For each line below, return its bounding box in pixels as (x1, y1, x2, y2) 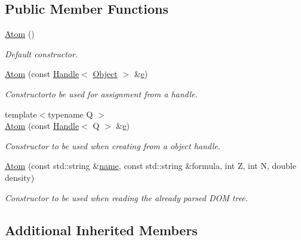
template (5, 107, 37, 120)
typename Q (48, 107, 93, 120)
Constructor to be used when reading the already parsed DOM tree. (5, 191, 248, 204)
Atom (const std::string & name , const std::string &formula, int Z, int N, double (5, 159, 296, 172)
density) (5, 171, 35, 183)
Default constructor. (5, 47, 78, 60)
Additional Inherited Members (5, 220, 198, 239)
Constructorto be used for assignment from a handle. (5, 87, 198, 100)
